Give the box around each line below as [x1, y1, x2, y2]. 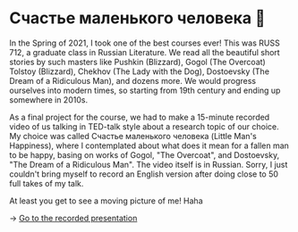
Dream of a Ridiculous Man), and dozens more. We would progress [9, 75, 257, 86]
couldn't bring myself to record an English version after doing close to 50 [9, 169, 279, 179]
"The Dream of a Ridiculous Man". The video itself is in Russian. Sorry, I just [9, 159, 288, 170]
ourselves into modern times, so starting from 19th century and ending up [9, 85, 281, 95]
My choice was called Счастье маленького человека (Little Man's [9, 130, 257, 141]
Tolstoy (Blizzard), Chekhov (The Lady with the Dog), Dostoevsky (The [9, 66, 270, 77]
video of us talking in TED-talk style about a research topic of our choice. [9, 120, 279, 132]
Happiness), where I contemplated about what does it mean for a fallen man [9, 140, 289, 151]
